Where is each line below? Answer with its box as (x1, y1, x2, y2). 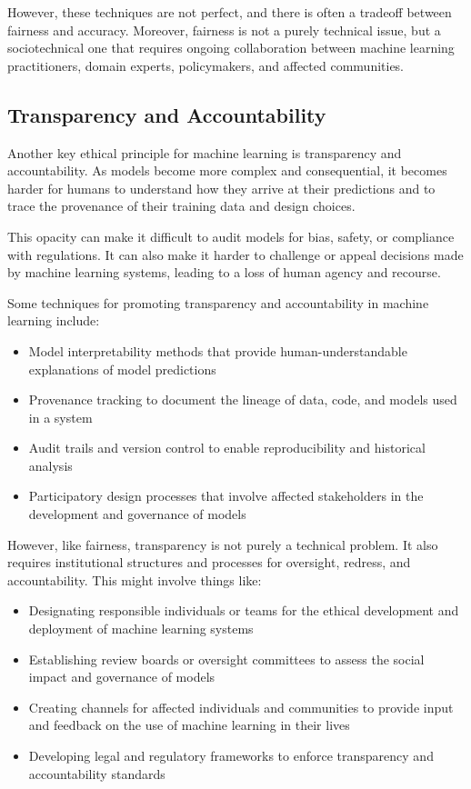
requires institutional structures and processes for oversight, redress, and (7, 553, 411, 572)
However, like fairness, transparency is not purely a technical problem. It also (7, 534, 438, 554)
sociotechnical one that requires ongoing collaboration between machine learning (7, 38, 455, 57)
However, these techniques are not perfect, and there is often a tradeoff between (7, 3, 452, 21)
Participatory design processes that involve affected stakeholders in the (28, 486, 424, 505)
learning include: (7, 311, 100, 330)
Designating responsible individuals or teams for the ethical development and (28, 601, 459, 620)
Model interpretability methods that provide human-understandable (28, 341, 407, 360)
